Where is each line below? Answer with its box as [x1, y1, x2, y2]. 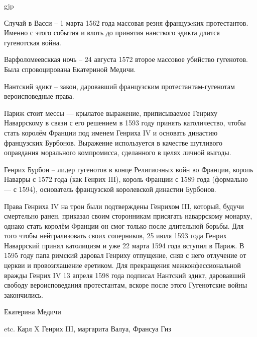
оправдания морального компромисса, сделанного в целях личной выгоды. [4, 147, 231, 158]
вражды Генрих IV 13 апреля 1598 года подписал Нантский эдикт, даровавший [4, 269, 245, 280]
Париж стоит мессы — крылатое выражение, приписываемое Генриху [4, 107, 217, 118]
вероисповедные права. [4, 91, 74, 101]
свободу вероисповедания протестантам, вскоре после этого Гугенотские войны [4, 280, 247, 290]
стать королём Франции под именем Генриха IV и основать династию [4, 127, 218, 138]
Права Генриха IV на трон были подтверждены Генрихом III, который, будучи [4, 200, 244, 211]
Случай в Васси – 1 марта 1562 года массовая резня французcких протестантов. [4, 17, 248, 28]
